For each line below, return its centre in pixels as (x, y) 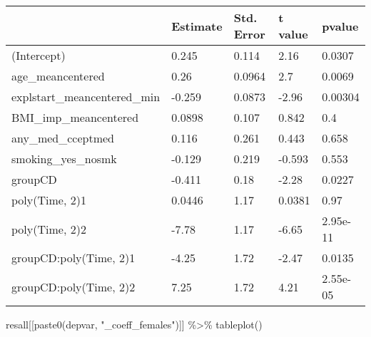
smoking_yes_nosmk (64, 159)
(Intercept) (39, 55)
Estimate (197, 26)
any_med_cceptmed (63, 138)
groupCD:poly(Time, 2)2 (73, 286)
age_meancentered (58, 76)
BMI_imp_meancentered (75, 117)
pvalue (340, 26)
